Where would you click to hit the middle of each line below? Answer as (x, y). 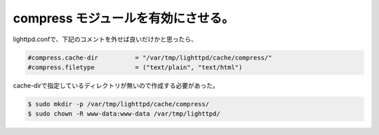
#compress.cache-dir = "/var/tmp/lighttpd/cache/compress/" (150, 57)
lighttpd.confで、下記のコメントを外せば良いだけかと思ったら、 (105, 39)
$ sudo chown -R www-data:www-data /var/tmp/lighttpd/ (124, 114)
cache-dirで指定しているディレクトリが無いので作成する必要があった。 (116, 85)
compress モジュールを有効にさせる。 (124, 18)
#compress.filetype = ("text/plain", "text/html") (135, 67)
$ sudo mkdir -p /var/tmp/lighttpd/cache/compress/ (119, 104)
